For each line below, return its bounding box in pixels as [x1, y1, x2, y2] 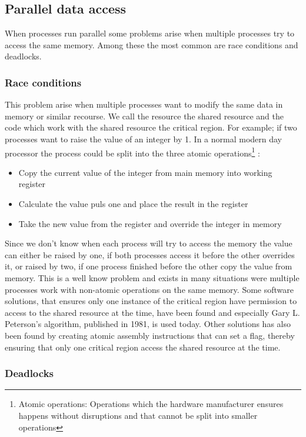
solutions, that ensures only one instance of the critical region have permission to [5, 295, 297, 307]
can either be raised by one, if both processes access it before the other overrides [5, 248, 295, 261]
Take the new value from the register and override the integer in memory [18, 217, 282, 229]
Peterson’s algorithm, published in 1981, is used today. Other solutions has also [5, 318, 291, 330]
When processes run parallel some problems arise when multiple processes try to [5, 27, 295, 39]
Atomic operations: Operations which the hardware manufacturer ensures [18, 398, 284, 410]
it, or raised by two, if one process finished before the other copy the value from [5, 260, 292, 272]
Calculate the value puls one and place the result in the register [18, 198, 248, 210]
